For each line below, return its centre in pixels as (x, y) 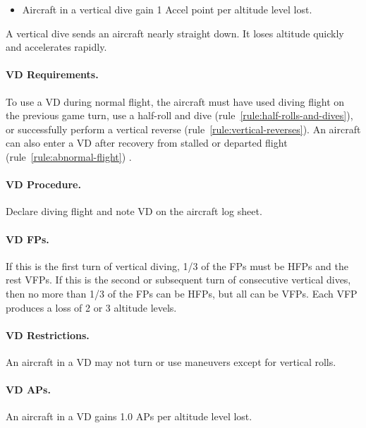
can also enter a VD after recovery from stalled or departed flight (147, 143)
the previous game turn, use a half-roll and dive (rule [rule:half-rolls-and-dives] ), (179, 115)
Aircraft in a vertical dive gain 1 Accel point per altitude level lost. (167, 9)
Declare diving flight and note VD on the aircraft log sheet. (134, 211)
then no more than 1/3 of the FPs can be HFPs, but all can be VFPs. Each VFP (182, 293)
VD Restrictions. (48, 335)
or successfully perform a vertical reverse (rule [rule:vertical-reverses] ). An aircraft (183, 129)
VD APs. (28, 390)
